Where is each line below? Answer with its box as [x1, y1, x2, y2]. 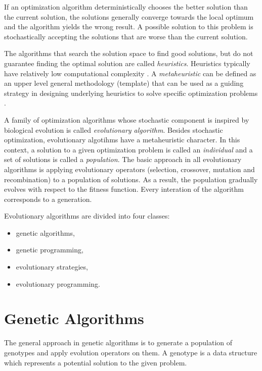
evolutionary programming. [16, 278, 101, 289]
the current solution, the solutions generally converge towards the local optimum [4, 11, 254, 22]
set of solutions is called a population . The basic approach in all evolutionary [4, 154, 242, 165]
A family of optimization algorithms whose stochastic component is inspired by [4, 114, 249, 125]
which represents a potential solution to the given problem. [4, 357, 187, 367]
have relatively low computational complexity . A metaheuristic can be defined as [4, 68, 256, 78]
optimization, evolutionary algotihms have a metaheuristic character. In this [4, 134, 240, 145]
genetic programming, [16, 244, 83, 255]
